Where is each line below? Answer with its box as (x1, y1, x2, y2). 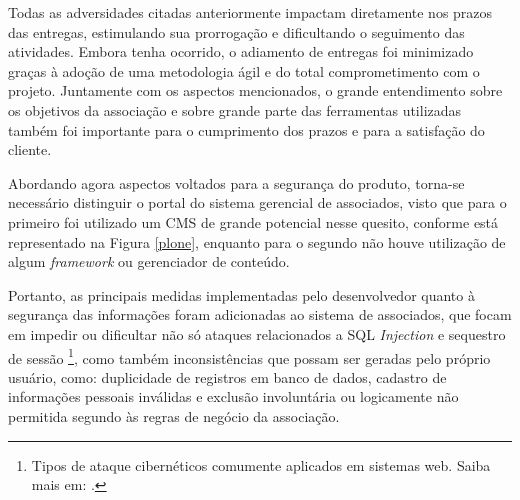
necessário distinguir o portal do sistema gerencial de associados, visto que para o (8, 192, 507, 213)
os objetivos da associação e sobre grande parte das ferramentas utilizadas (8, 99, 462, 120)
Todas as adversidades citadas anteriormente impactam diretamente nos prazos (8, 2, 493, 22)
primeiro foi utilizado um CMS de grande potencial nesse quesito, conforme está (8, 211, 499, 232)
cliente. (8, 139, 52, 160)
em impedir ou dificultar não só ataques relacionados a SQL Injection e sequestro (8, 323, 506, 344)
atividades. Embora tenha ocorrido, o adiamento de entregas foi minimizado (8, 41, 474, 62)
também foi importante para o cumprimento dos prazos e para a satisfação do (8, 119, 485, 140)
